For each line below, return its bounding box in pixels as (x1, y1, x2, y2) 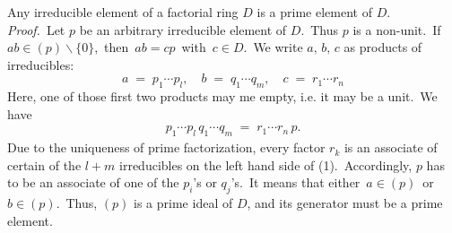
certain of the (7, 155, 82, 174)
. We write (243, 38, 303, 56)
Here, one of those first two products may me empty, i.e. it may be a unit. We (7, 87, 438, 106)
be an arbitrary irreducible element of (79, 20, 287, 39)
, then (94, 38, 129, 56)
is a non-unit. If (352, 20, 441, 39)
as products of (343, 38, 422, 56)
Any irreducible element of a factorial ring (7, 3, 239, 21)
